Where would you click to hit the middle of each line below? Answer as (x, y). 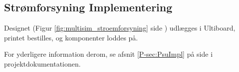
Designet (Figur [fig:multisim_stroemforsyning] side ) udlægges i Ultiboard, (120, 28)
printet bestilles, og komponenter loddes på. (71, 37)
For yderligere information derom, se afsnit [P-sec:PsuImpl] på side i (109, 54)
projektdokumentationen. (42, 63)
